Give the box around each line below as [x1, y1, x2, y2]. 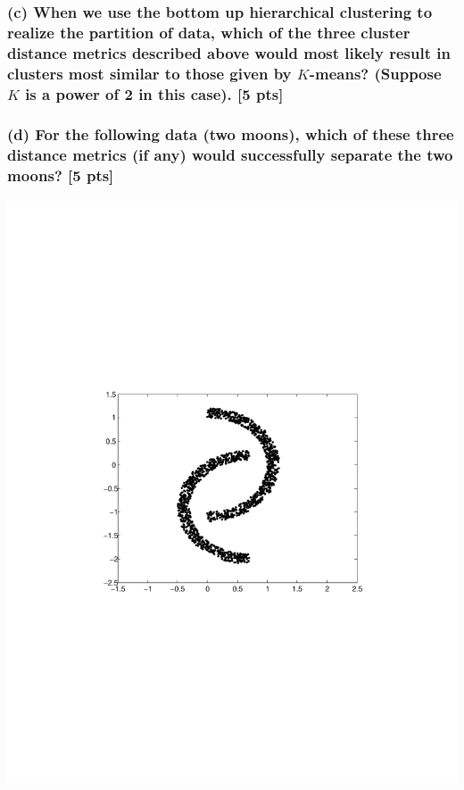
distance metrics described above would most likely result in [7, 41, 451, 63]
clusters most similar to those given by [7, 62, 292, 84]
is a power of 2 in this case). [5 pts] [25, 82, 284, 104]
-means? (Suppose [309, 62, 442, 84]
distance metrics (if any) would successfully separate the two [7, 144, 453, 166]
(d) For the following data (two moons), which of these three [7, 123, 454, 146]
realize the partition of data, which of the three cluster [7, 21, 410, 43]
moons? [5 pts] [7, 164, 114, 187]
